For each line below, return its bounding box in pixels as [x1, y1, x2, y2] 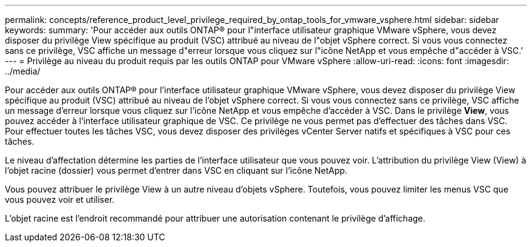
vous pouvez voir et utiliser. [5, 194, 115, 205]
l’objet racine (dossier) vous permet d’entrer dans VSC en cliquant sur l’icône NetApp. [5, 165, 347, 176]
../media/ [5, 66, 41, 76]
